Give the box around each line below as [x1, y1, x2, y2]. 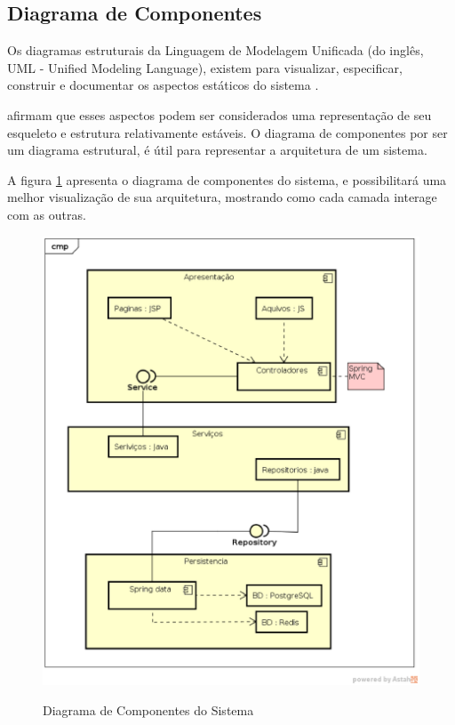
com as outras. [7, 205, 86, 223]
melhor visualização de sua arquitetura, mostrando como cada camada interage [7, 188, 437, 206]
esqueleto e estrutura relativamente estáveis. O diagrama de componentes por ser [7, 123, 448, 141]
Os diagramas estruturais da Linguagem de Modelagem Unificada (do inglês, [7, 41, 424, 60]
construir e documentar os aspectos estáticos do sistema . [7, 76, 319, 94]
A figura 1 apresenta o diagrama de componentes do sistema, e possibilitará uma [7, 170, 447, 189]
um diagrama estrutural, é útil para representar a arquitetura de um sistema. [7, 141, 427, 159]
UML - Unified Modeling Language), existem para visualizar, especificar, [7, 58, 403, 77]
